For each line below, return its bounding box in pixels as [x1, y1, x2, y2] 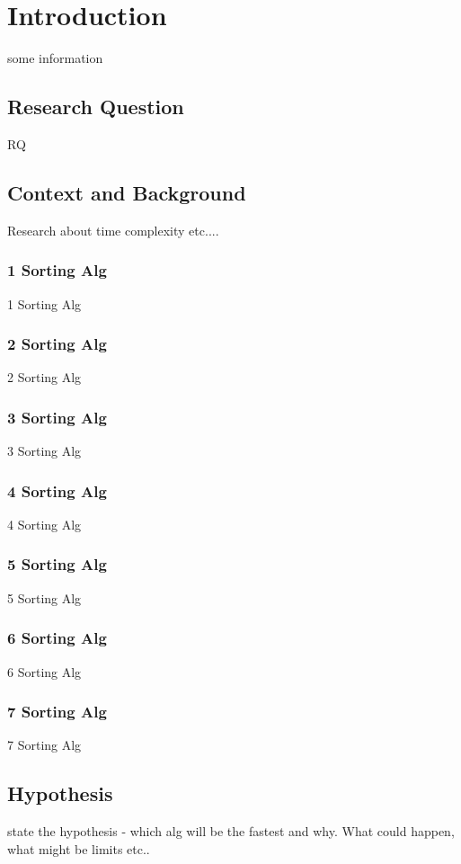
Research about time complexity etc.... [7, 220, 219, 239]
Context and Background [7, 178, 246, 206]
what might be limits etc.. [7, 839, 150, 858]
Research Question [7, 93, 184, 120]
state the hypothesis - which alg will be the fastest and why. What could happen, [7, 822, 455, 841]
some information [7, 49, 103, 67]
